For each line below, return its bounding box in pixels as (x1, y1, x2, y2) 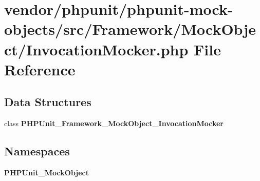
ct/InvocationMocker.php (4, 38, 189, 59)
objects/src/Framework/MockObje (4, 18, 256, 39)
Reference (4, 58, 76, 79)
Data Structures (4, 94, 91, 110)
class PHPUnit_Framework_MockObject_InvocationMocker (4, 118, 224, 129)
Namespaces (4, 143, 70, 159)
